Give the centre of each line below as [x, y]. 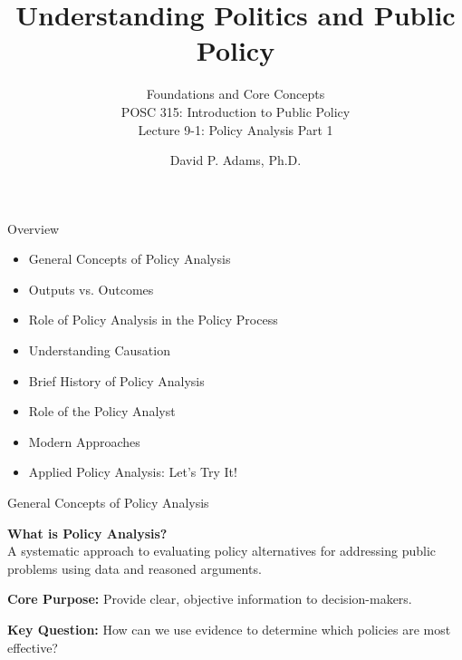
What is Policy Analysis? [87, 533]
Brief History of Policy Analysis [116, 380]
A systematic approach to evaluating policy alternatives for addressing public [222, 551]
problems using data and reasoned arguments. [135, 568]
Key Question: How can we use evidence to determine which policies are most [229, 629]
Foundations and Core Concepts [236, 94]
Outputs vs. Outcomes [91, 289]
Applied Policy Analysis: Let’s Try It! [133, 472]
